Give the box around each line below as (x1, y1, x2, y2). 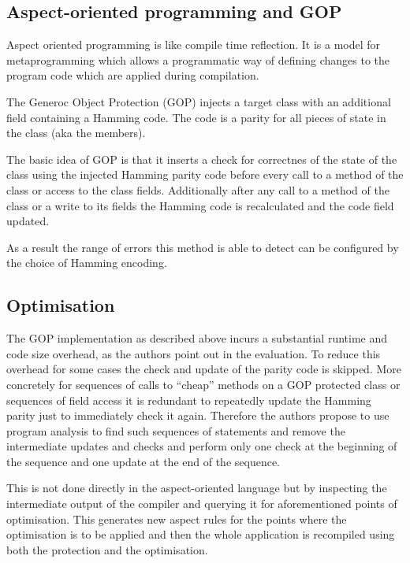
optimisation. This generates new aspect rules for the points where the (6, 510, 347, 527)
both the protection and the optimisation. (6, 541, 208, 557)
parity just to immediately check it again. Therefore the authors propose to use (6, 407, 389, 424)
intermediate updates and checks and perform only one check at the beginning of (6, 438, 397, 454)
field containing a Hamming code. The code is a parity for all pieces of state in (6, 109, 386, 125)
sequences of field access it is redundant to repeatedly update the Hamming (6, 391, 371, 408)
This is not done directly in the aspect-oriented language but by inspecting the (6, 480, 387, 496)
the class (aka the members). (6, 124, 146, 141)
